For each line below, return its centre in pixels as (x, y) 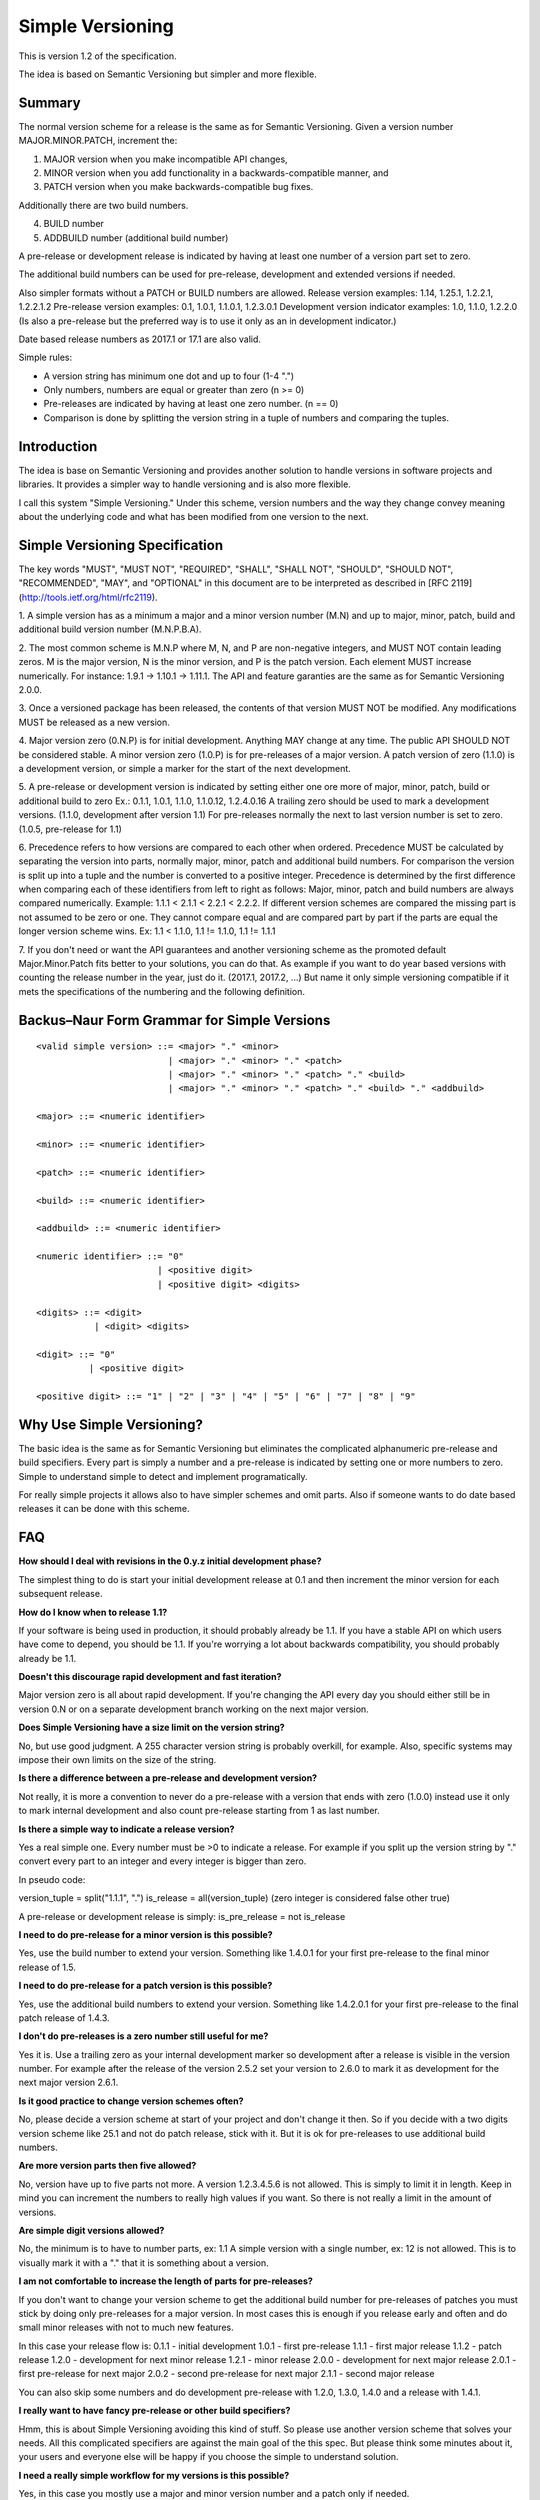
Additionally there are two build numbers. (103, 205)
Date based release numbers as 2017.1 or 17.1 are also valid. (140, 339)
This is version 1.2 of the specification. (97, 56)
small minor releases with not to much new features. (126, 2327)
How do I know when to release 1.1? (93, 1612)
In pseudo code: (52, 1879)
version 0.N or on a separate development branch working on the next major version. (193, 1709)
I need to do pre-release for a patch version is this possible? (145, 1986)
